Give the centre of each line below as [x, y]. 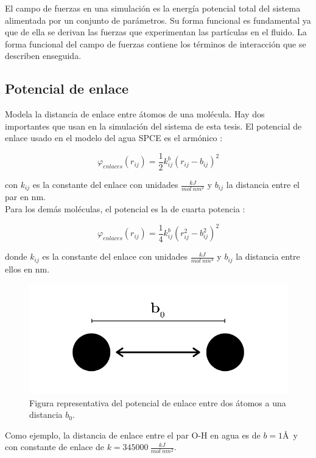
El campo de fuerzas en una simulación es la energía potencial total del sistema [153, 8]
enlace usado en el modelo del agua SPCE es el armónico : [114, 138]
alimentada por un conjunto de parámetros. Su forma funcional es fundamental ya [158, 20]
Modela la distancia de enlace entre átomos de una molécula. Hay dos [135, 114]
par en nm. [25, 197]
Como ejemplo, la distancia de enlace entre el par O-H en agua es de [133, 435]
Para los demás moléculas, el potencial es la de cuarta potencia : [125, 209]
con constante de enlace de [54, 447]
